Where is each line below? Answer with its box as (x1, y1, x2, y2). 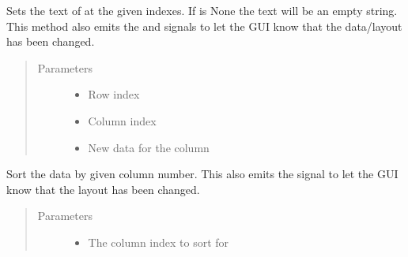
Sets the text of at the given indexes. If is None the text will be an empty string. (6, 2, 398, 18)
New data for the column (88, 139, 210, 155)
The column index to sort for (88, 233, 229, 250)
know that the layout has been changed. (6, 181, 200, 197)
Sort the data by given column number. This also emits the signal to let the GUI (6, 166, 399, 182)
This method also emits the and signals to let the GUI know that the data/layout (6, 17, 402, 34)
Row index (88, 86, 140, 102)
